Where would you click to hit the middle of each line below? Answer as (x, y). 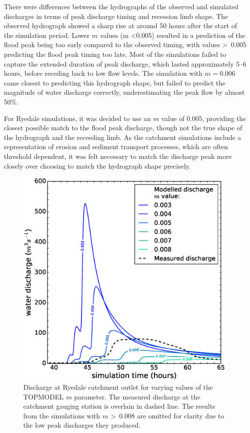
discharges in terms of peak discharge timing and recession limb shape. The (116, 16)
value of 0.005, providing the (204, 118)
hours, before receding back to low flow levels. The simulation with (103, 73)
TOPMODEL (44, 396)
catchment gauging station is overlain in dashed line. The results (119, 406)
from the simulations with (62, 415)
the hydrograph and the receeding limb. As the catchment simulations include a (123, 137)
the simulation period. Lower (47, 35)
